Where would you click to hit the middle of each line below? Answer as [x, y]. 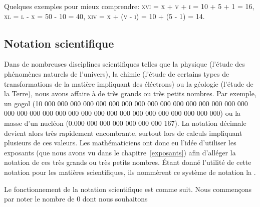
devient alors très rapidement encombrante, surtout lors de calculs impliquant [123, 133]
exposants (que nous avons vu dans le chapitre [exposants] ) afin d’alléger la [120, 152]
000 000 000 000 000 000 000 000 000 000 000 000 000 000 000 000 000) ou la [122, 113]
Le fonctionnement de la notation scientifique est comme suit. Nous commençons [128, 189]
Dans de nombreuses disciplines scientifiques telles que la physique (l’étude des [124, 64]
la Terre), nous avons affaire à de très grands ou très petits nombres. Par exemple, [130, 93]
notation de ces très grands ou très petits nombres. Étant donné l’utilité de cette [128, 162]
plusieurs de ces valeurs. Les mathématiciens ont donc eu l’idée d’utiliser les [120, 143]
